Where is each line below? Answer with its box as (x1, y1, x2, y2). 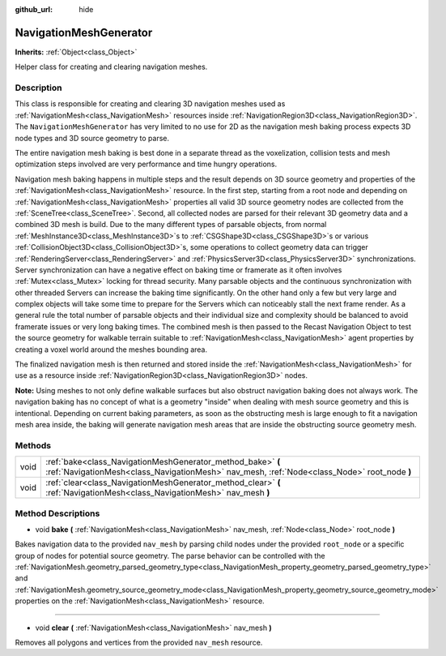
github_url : (15, 5, 53, 14)
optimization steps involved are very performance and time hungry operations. (15, 159, 278, 169)
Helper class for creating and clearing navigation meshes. (15, 62, 208, 72)
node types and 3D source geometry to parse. (15, 133, 170, 143)
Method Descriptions (15, 508, 100, 519)
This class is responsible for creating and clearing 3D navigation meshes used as (15, 99, 286, 109)
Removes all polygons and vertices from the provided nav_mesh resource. (15, 637, 263, 647)
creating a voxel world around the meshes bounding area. (15, 345, 208, 354)
